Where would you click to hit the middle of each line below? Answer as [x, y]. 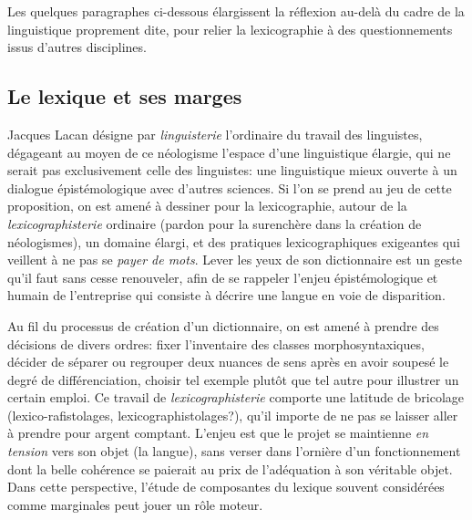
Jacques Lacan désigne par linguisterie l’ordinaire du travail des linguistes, [215, 134]
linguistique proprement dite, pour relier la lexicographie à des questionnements [230, 29]
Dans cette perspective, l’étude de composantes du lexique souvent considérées [226, 487]
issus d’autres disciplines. [77, 47]
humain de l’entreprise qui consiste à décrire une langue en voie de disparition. [226, 295]
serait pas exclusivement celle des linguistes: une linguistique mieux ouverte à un [232, 170]
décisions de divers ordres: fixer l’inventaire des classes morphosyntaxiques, [216, 343]
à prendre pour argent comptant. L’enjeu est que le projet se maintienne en [218, 433]
